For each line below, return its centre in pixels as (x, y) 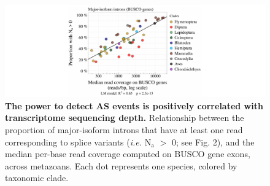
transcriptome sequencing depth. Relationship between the (125, 118)
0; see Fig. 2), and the (213, 141)
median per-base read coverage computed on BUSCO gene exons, (128, 154)
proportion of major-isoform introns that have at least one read (124, 130)
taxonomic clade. (37, 178)
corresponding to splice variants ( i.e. (74, 141)
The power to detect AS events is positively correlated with (134, 105)
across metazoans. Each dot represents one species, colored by (121, 165)
